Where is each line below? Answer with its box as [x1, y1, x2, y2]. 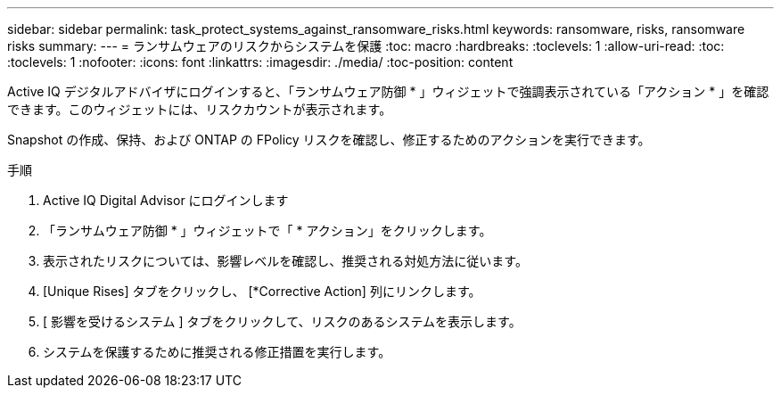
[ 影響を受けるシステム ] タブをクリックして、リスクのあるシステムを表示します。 [43, 314, 522, 329]
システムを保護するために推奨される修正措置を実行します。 [43, 344, 391, 359]
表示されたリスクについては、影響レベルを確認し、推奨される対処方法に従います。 [43, 253, 528, 268]
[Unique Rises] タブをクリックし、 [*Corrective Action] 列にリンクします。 [43, 284, 481, 299]
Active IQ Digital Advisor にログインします [43, 193, 289, 208]
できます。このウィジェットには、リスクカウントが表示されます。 [7, 102, 392, 117]
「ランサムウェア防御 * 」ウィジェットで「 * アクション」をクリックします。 [43, 223, 492, 238]
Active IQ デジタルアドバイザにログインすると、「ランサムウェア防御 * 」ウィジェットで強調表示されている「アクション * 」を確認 [7, 84, 769, 99]
